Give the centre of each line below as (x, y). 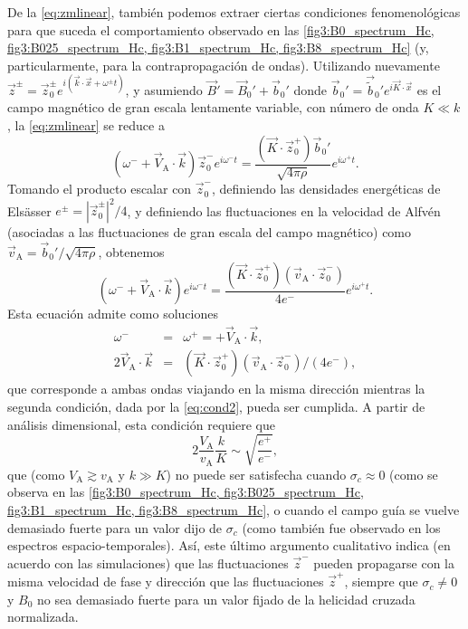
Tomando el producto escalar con (100, 189)
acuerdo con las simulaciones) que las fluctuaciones (148, 562)
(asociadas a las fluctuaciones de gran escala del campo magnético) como (210, 232)
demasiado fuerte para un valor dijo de (115, 527)
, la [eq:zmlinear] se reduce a (86, 125)
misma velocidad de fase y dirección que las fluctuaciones (166, 581)
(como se (414, 474)
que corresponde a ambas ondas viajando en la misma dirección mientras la (216, 389)
